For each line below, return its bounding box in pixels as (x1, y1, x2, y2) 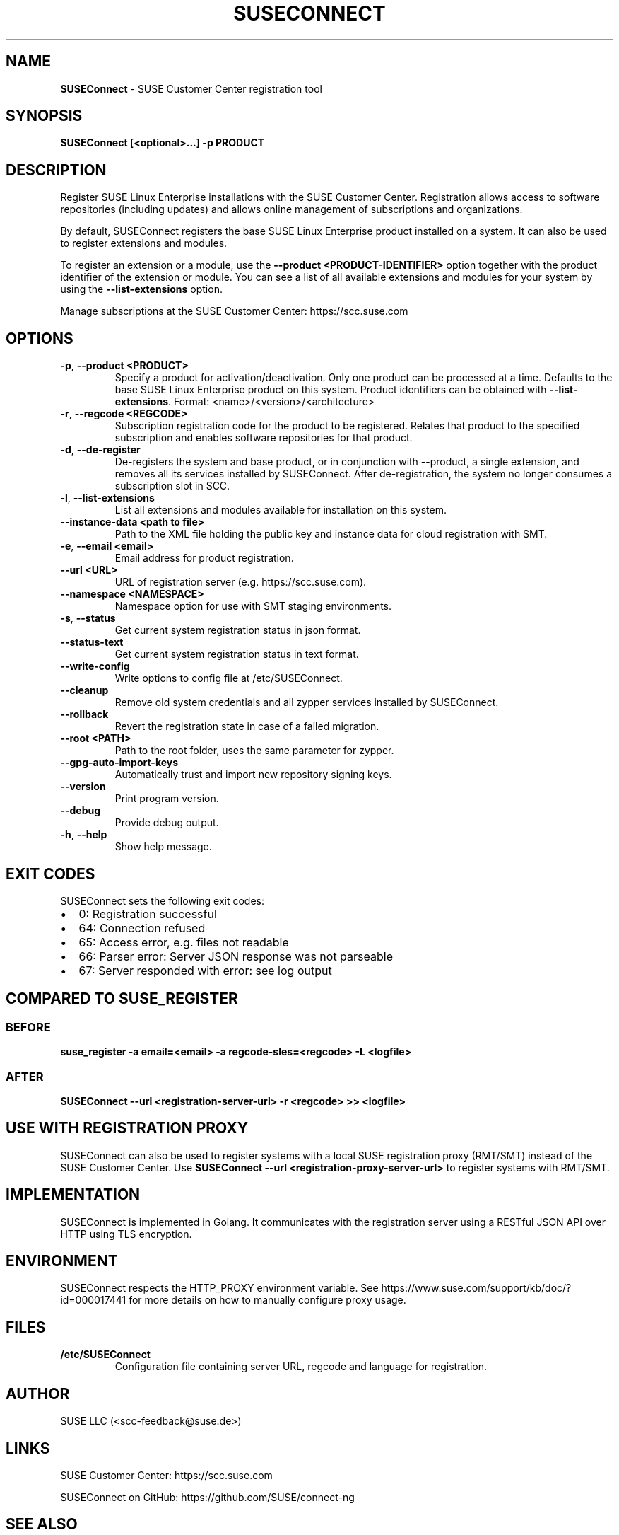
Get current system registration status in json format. (114, 624, 361, 637)
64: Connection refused (78, 920, 206, 935)
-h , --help (60, 828, 107, 841)
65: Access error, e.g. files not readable (78, 934, 289, 949)
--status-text (60, 636, 124, 649)
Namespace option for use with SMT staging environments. (114, 600, 392, 613)
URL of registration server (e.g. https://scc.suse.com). (114, 576, 367, 589)
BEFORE (6, 1019, 51, 1034)
